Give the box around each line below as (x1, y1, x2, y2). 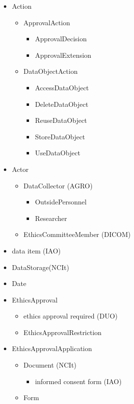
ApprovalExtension (35, 50, 91, 60)
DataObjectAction (23, 66, 78, 76)
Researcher (35, 213, 67, 223)
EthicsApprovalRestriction (23, 327, 102, 337)
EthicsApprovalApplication (12, 343, 92, 353)
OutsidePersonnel (35, 197, 87, 207)
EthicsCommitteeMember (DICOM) (23, 229, 131, 239)
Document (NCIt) (23, 360, 77, 370)
